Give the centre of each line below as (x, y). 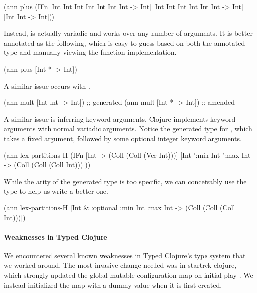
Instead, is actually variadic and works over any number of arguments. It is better (128, 33)
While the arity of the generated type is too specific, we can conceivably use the (125, 181)
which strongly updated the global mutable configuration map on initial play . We (128, 275)
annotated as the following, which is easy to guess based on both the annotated (125, 42)
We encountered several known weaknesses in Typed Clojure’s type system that (125, 255)
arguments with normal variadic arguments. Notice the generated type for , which (128, 128)
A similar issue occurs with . (47, 85)
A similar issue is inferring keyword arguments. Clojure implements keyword (120, 119)
